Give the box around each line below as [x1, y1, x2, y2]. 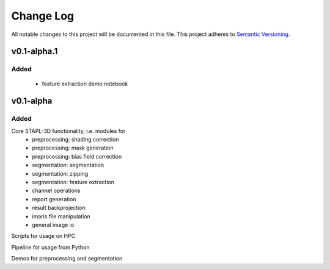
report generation [32, 195, 76, 203]
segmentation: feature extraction [32, 179, 114, 186]
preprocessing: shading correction [32, 136, 119, 143]
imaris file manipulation [32, 212, 91, 220]
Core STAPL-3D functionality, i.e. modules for [11, 127, 126, 134]
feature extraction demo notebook [42, 80, 128, 87]
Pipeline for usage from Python [11, 243, 90, 251]
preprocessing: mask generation [32, 144, 114, 152]
